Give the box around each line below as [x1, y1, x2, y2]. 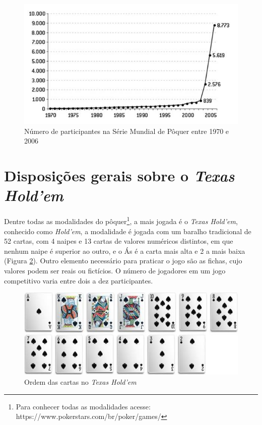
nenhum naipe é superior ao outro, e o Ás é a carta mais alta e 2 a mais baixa [4, 245, 245, 256]
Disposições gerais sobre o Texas [4, 165, 235, 186]
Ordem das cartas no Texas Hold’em [24, 376, 137, 387]
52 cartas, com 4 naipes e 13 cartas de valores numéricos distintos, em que [4, 236, 233, 246]
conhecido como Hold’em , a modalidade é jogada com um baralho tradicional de [4, 226, 251, 236]
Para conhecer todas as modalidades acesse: [16, 401, 151, 411]
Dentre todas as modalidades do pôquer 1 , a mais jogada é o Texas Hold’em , [4, 215, 238, 227]
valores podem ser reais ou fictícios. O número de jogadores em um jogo [4, 265, 226, 275]
